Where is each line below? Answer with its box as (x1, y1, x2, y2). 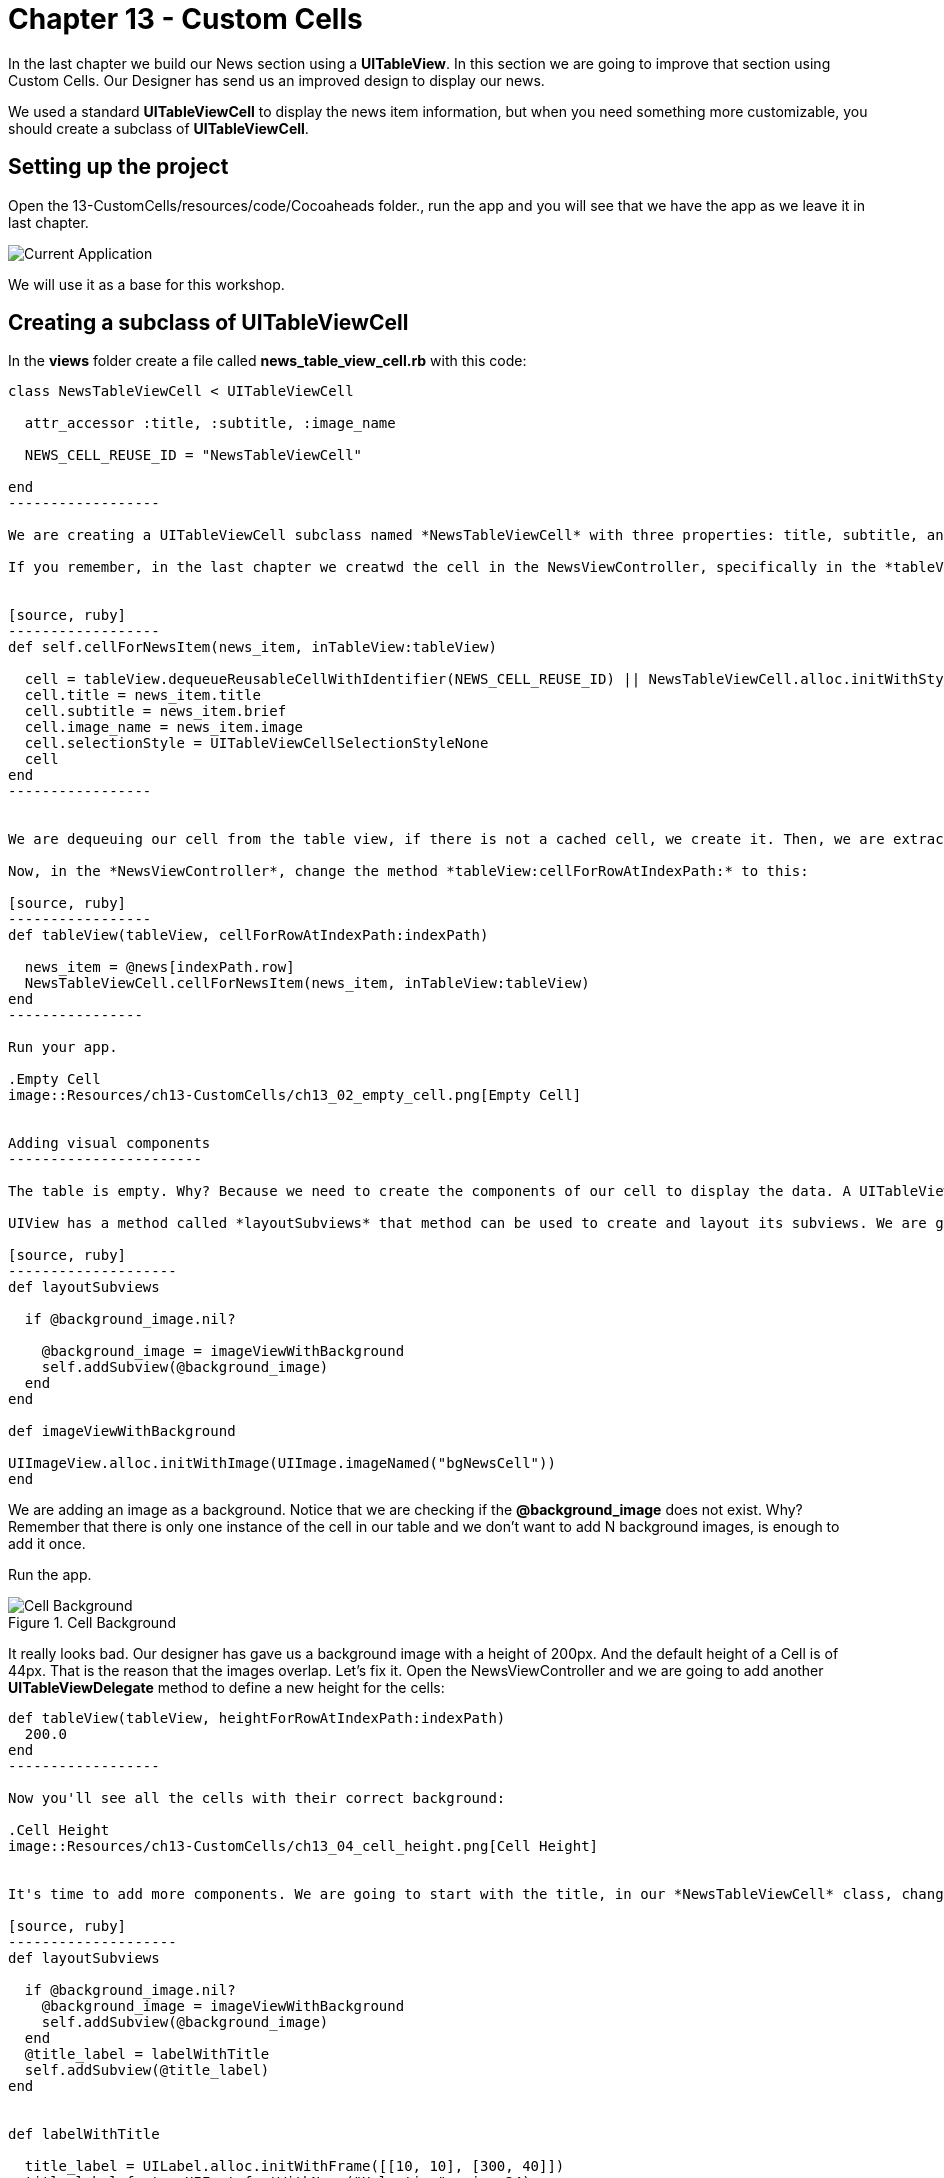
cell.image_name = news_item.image (24, 719, 304, 736)
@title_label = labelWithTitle (24, 2046, 270, 2063)
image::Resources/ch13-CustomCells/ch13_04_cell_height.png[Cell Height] (8, 1838, 599, 1855)
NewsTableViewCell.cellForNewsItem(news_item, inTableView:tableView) (24, 975, 590, 992)
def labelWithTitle (8, 2126, 160, 2143)
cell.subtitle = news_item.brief (24, 703, 287, 720)
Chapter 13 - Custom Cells (8, 2, 363, 36)
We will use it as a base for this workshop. (8, 275, 285, 293)
